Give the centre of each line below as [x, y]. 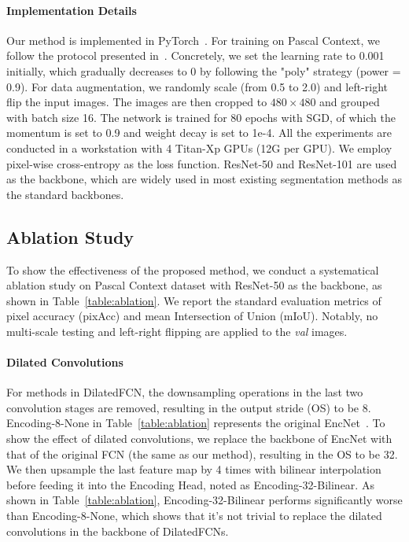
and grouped [350, 102]
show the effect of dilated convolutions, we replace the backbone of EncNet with [199, 439]
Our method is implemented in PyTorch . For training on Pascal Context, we [193, 40]
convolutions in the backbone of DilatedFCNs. [118, 531]
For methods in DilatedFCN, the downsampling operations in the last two [185, 392]
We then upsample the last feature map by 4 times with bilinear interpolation [194, 469]
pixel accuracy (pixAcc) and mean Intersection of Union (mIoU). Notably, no [192, 316]
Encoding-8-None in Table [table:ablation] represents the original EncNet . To [196, 423]
